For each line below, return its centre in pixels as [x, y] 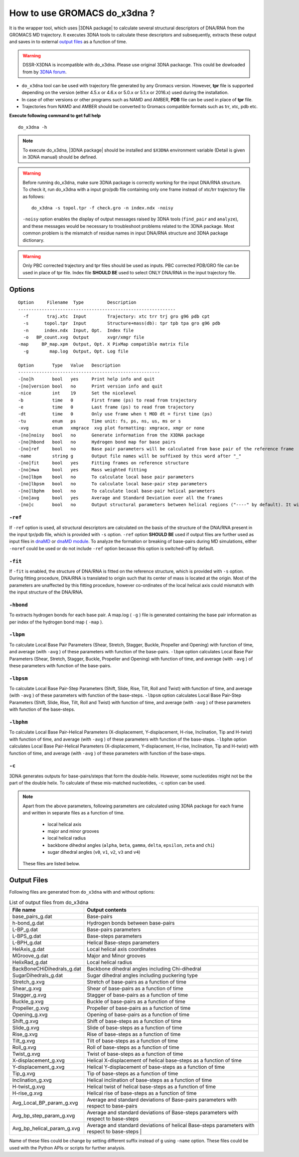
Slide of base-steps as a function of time [134, 1028]
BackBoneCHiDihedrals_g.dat [47, 969]
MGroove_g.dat [30, 956]
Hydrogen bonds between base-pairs [131, 923]
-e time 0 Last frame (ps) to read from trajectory [106, 407]
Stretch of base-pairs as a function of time [137, 982]
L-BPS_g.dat [27, 936]
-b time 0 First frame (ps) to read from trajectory [107, 400]
